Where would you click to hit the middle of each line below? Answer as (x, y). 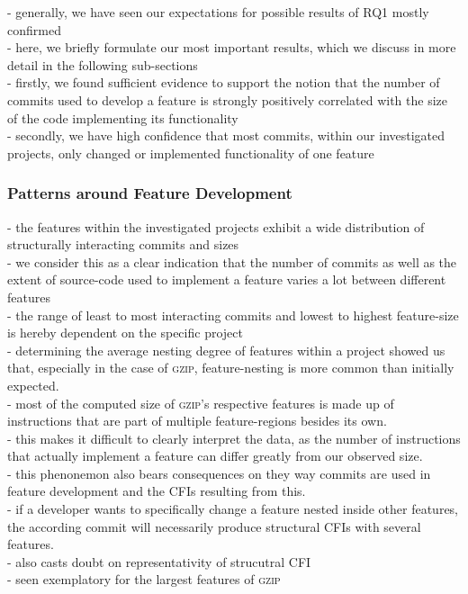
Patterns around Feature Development (150, 193)
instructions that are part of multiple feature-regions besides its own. (197, 421)
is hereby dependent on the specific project (125, 333)
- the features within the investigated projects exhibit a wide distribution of (216, 226)
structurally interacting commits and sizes (123, 244)
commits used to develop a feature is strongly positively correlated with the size (228, 99)
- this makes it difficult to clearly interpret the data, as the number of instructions (234, 438)
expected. (33, 385)
